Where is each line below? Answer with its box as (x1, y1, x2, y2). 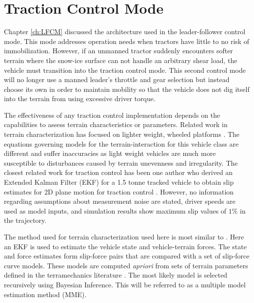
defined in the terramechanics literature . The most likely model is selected (4, 270, 228, 280)
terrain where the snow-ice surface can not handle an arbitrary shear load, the (4, 55, 237, 65)
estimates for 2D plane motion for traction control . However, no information (4, 186, 234, 196)
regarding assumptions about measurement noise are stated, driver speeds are (4, 196, 235, 206)
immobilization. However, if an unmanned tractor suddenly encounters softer (4, 45, 233, 56)
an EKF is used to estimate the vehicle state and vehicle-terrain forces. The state (4, 241, 247, 251)
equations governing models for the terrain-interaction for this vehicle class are (4, 138, 239, 149)
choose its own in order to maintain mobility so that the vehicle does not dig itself (4, 84, 250, 94)
